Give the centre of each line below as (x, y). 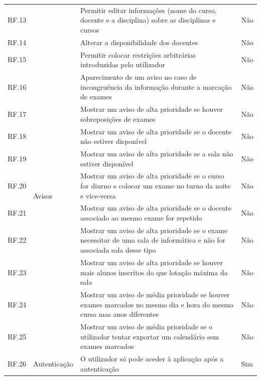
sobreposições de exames (118, 119)
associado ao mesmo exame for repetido (141, 218)
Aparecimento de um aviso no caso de (139, 77)
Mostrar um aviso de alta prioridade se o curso (152, 176)
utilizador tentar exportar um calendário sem (150, 336)
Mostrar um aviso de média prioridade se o (146, 326)
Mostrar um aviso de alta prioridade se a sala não (157, 153)
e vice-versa (98, 195)
